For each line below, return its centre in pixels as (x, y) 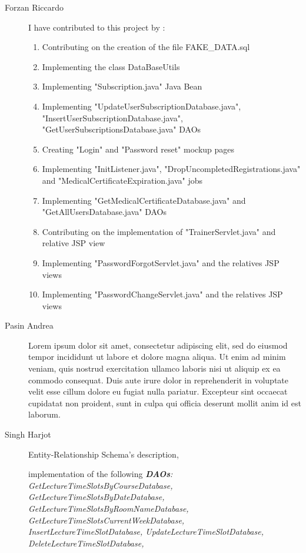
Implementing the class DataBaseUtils (111, 66)
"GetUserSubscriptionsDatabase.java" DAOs (122, 129)
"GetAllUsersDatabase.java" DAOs (104, 212)
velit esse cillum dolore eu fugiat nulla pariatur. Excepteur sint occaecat (158, 391)
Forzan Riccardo (34, 7)
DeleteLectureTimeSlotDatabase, (86, 543)
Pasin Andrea (29, 325)
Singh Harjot (28, 434)
